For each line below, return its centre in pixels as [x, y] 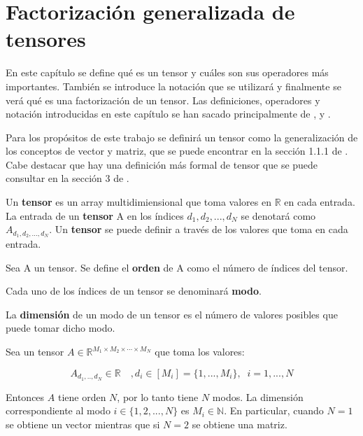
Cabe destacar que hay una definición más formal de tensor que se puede [162, 164]
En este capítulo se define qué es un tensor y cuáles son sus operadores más [167, 72]
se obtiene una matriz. [240, 424]
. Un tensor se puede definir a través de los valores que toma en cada [199, 229]
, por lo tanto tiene [158, 396]
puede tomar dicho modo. [60, 328]
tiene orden [82, 396]
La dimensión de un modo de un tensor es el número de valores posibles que [172, 314]
